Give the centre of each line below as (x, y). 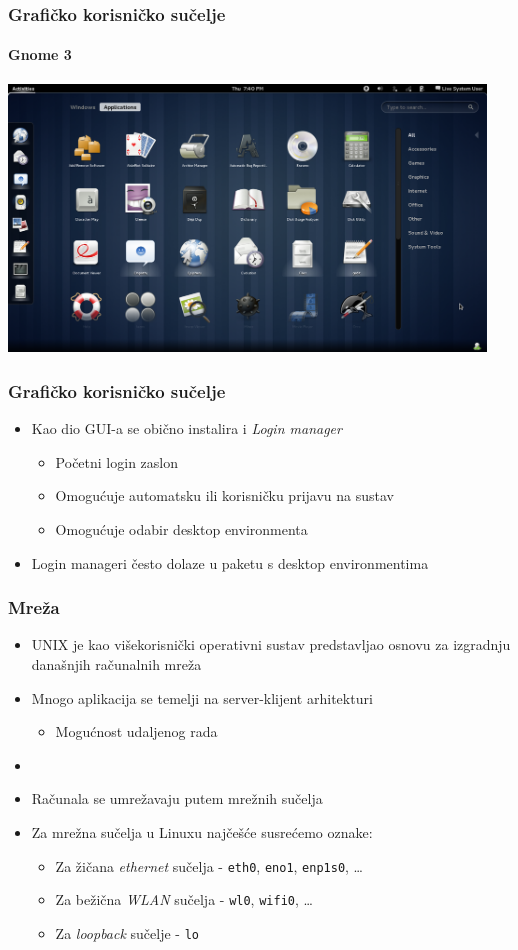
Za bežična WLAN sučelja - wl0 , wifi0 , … (184, 899)
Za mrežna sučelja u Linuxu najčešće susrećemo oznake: (202, 832)
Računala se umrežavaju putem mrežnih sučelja (177, 798)
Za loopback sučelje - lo (127, 932)
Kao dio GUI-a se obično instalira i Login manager (186, 428)
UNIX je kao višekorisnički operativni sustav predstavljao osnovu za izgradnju (271, 644)
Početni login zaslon (116, 461)
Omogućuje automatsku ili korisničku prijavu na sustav (224, 495)
